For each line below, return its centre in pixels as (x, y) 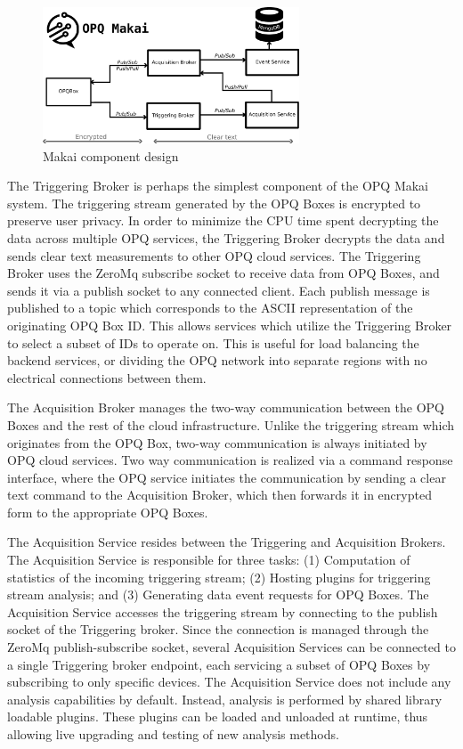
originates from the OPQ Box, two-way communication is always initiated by (217, 442)
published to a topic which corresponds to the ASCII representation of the (210, 308)
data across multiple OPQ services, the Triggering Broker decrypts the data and (226, 237)
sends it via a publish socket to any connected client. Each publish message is (219, 290)
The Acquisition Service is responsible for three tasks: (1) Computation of (209, 560)
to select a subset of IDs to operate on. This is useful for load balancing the (213, 342)
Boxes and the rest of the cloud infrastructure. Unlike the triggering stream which (231, 424)
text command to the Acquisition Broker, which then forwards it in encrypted (219, 495)
